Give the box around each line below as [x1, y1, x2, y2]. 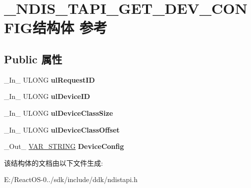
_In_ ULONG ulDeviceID [4, 91, 90, 101]
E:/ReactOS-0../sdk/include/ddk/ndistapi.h [4, 174, 138, 185]
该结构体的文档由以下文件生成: [4, 157, 103, 168]
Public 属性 [4, 51, 62, 66]
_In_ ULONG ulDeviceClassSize [4, 107, 113, 118]
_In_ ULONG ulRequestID [4, 74, 95, 85]
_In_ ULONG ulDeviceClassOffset [4, 124, 120, 135]
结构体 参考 [32, 17, 107, 38]
